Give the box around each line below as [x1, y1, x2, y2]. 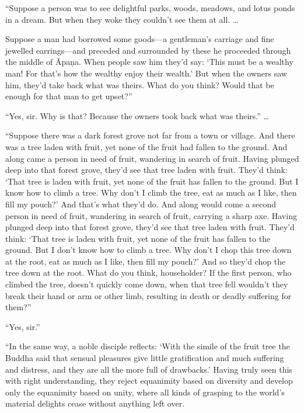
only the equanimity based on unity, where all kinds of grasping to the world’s [5, 386, 285, 398]
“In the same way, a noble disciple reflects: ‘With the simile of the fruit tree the [5, 340, 290, 352]
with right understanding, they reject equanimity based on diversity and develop [5, 374, 293, 387]
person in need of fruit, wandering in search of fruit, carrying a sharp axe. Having [5, 209, 297, 221]
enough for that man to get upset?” [5, 90, 132, 102]
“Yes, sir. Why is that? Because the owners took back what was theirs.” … [5, 109, 269, 122]
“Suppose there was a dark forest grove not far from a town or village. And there [5, 129, 295, 141]
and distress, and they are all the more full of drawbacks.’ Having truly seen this [5, 363, 292, 375]
